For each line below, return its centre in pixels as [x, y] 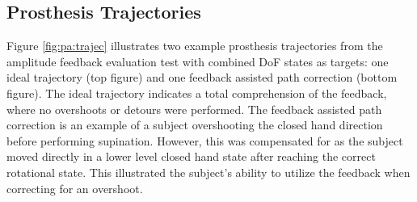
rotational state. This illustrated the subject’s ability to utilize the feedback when [208, 172]
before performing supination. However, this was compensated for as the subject [205, 140]
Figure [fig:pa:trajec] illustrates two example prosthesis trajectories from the [195, 46]
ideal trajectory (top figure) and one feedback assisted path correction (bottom [202, 77]
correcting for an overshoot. [75, 188]
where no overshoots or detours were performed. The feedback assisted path [194, 109]
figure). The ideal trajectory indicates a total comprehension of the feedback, [197, 93]
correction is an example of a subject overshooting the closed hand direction [195, 125]
